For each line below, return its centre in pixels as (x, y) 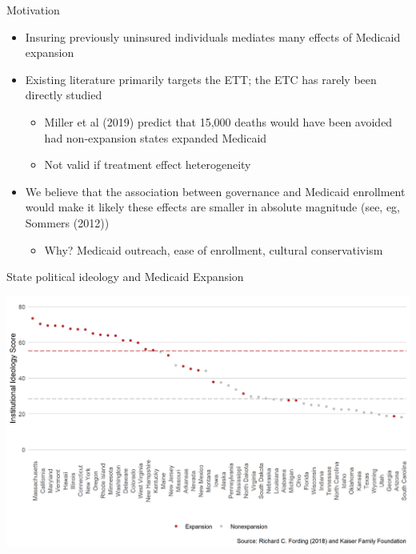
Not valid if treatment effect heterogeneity (148, 165)
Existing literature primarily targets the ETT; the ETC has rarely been (201, 79)
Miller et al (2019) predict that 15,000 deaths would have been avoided (218, 121)
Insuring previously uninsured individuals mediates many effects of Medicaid (213, 36)
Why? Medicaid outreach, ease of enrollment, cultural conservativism (214, 249)
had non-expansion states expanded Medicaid (156, 137)
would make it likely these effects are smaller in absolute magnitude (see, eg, (213, 207)
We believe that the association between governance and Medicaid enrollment (215, 191)
